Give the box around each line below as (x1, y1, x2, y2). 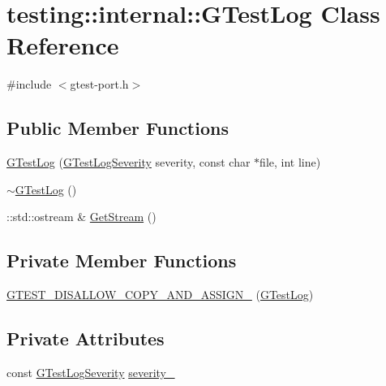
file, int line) (259, 154, 321, 171)
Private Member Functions (6, 248, 237, 273)
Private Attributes (6, 326, 165, 351)
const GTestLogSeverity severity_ (6, 363, 175, 380)
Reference (6, 28, 119, 62)
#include (6, 76, 52, 93)
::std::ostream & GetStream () (6, 208, 157, 225)
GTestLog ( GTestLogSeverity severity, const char (6, 154, 251, 171)
